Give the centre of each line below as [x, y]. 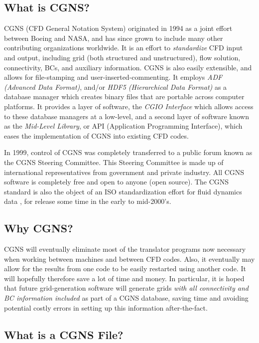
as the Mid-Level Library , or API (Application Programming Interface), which [123, 126]
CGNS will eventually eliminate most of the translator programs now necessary [125, 249]
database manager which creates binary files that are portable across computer [124, 96]
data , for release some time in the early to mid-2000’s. [88, 201]
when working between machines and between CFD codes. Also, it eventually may [129, 258]
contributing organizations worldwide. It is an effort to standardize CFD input [124, 48]
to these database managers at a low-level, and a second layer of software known [127, 116]
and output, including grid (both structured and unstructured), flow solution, [122, 57]
